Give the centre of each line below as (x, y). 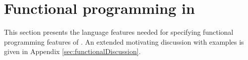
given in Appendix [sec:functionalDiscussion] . (72, 51)
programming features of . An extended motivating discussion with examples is (124, 41)
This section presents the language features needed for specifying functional (119, 32)
